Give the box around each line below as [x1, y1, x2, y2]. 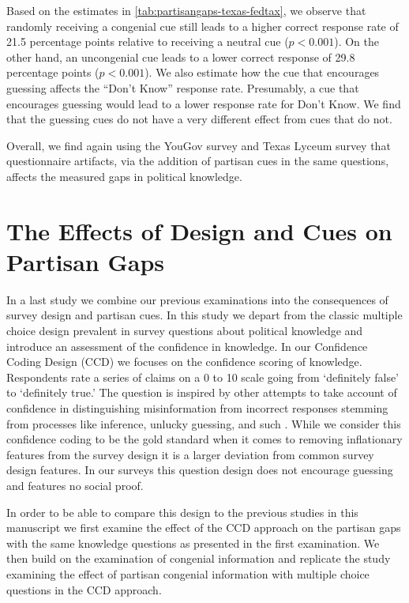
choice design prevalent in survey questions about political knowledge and [6, 322, 363, 339]
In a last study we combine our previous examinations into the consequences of [6, 291, 388, 307]
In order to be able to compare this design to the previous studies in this [6, 503, 358, 520]
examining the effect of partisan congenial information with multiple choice [6, 565, 370, 582]
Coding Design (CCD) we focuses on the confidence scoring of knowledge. [6, 353, 362, 370]
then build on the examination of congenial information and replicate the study [6, 550, 391, 567]
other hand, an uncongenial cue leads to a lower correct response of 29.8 [6, 48, 355, 65]
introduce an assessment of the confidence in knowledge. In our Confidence [6, 337, 368, 354]
